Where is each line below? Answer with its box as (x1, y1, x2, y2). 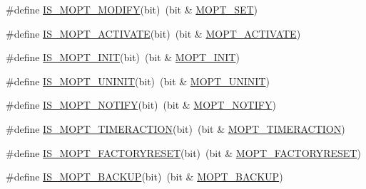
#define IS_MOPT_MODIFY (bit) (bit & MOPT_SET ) (6, 2, 258, 16)
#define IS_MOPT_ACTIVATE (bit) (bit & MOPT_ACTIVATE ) (6, 26, 301, 40)
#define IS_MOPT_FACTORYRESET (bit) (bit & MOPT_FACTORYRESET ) (6, 145, 361, 160)
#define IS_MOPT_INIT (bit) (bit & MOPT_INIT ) (6, 50, 240, 65)
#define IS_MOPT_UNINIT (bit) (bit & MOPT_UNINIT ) (6, 73, 270, 88)
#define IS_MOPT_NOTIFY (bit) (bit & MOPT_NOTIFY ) (6, 97, 276, 112)
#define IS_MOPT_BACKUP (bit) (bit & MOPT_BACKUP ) (6, 169, 283, 184)
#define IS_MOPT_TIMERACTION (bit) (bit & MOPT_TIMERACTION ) (6, 121, 345, 136)
